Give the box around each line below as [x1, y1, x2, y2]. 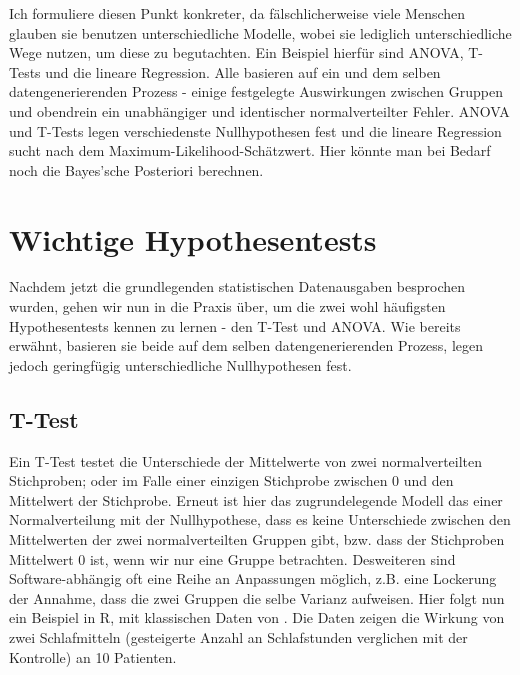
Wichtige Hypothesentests [9, 218, 377, 259]
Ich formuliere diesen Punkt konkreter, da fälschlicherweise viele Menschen [9, 3, 466, 23]
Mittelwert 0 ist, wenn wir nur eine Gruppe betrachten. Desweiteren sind [9, 548, 456, 569]
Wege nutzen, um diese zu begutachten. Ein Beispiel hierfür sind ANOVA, [9, 42, 464, 63]
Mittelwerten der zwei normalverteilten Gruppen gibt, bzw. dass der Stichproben [9, 529, 505, 550]
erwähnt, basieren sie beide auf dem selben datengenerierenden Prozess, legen [9, 335, 484, 356]
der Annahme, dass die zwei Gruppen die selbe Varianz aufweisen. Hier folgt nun [9, 587, 505, 608]
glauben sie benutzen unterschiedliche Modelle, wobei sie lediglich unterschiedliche [9, 22, 512, 43]
